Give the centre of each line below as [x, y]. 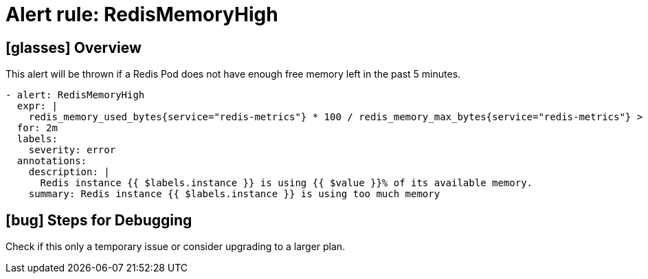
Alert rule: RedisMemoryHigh [142, 14]
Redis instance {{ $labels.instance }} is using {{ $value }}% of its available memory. [287, 183]
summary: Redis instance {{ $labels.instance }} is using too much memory [234, 194]
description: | [69, 172]
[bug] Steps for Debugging [99, 220]
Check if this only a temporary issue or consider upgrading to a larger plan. [176, 247]
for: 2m [37, 128]
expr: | [37, 106]
